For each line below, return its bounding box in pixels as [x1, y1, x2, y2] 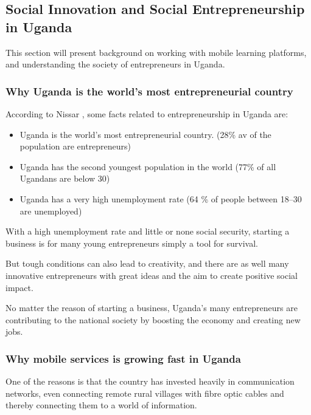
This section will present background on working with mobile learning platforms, [5, 46, 307, 58]
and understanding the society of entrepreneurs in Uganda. [5, 58, 225, 70]
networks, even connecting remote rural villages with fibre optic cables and [5, 386, 284, 399]
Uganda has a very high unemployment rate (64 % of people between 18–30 [19, 192, 302, 205]
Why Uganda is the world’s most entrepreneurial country [5, 83, 293, 98]
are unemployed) [19, 204, 82, 217]
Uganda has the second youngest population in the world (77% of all [19, 160, 276, 173]
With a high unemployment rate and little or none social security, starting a [5, 225, 290, 238]
